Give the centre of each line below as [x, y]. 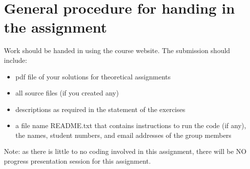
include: [16, 60]
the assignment [55, 27]
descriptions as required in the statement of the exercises [100, 109]
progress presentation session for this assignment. [77, 161]
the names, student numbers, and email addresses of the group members [123, 135]
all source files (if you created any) [67, 93]
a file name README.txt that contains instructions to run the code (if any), [131, 125]
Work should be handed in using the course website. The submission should [117, 50]
